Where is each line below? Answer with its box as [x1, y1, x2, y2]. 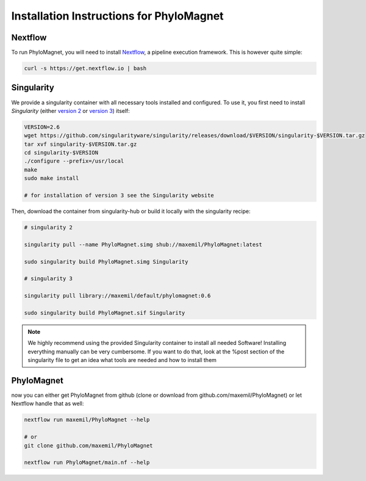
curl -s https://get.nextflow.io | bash [24, 65, 146, 72]
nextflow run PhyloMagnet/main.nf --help [24, 459, 150, 466]
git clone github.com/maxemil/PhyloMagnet [24, 442, 153, 449]
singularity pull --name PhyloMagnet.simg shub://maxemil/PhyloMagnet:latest [24, 241, 262, 248]
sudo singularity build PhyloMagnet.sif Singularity [24, 309, 185, 316]
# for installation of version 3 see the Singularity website [24, 192, 214, 199]
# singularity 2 [24, 224, 73, 231]
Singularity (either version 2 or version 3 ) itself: [11, 107, 131, 114]
